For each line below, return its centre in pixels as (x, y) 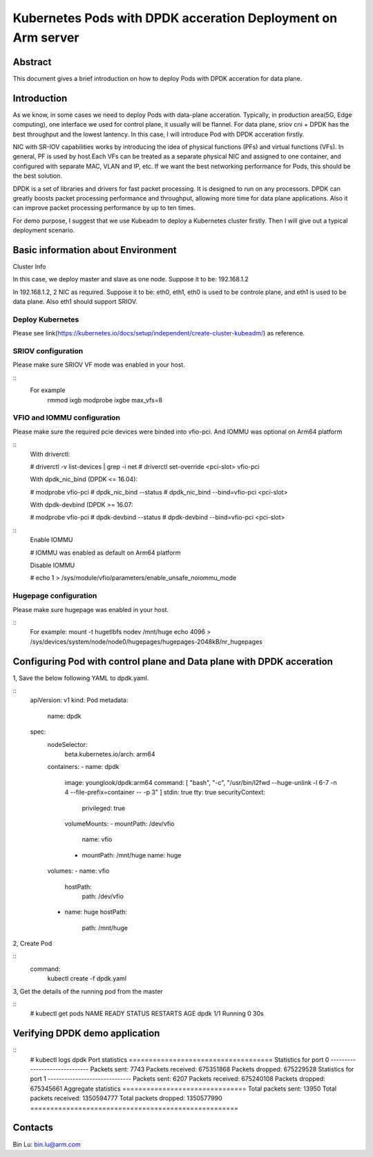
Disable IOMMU (52, 565)
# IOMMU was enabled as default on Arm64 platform (105, 553)
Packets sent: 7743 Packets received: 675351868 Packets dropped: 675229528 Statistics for (222, 1069)
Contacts (33, 1128)
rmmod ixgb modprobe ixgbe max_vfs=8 (105, 400)
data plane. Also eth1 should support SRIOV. (75, 302)
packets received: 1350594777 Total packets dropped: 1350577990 (126, 1098)
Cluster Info (29, 266)
